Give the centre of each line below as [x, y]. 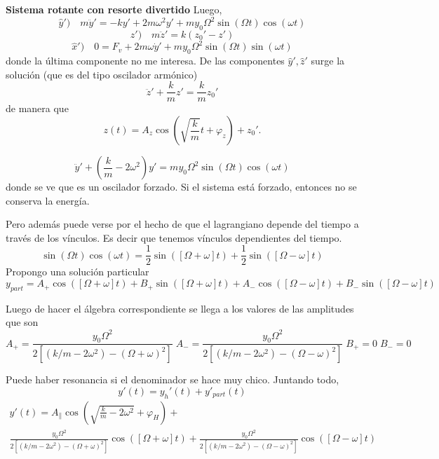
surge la [328, 61]
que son [22, 322]
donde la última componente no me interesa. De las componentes [145, 61]
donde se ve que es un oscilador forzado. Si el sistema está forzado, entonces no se [181, 187]
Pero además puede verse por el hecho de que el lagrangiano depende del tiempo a [182, 224]
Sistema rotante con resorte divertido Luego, [114, 9]
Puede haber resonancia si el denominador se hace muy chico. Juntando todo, [173, 379]
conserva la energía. [48, 200]
